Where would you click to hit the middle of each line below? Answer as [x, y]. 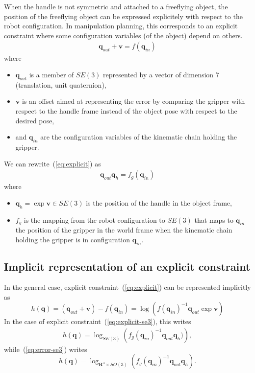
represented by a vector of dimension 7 [161, 74]
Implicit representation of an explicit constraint [127, 267]
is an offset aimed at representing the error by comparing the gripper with [133, 101]
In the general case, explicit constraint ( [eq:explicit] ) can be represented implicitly [127, 287]
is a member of [51, 74]
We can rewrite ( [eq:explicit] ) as [52, 163]
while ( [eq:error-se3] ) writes [46, 349]
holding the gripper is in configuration [73, 239]
